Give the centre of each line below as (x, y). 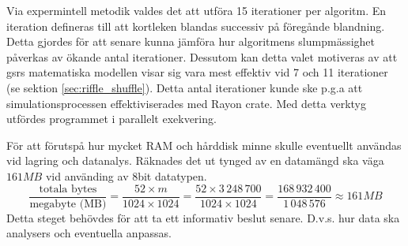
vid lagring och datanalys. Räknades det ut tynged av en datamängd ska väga (195, 160)
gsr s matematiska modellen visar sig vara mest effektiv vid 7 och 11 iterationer (197, 72)
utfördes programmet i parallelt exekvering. (111, 119)
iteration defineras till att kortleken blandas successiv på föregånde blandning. (196, 26)
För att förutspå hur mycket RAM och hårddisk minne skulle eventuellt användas (204, 145)
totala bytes (68, 189)
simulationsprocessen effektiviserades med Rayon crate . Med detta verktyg (186, 103)
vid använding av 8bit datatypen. (126, 175)
